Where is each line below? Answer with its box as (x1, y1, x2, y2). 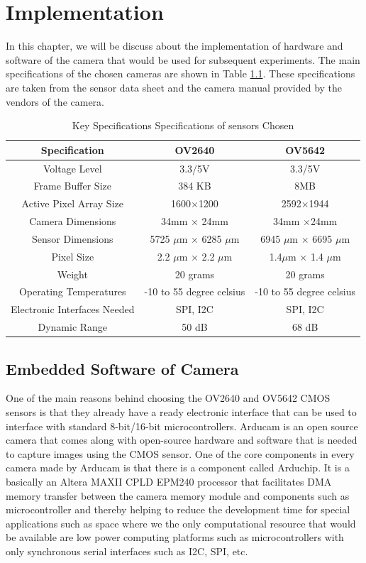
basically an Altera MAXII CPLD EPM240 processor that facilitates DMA (6, 474, 332, 488)
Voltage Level (43, 160, 102, 175)
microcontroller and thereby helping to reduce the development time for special (6, 502, 350, 517)
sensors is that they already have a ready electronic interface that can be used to (6, 405, 357, 420)
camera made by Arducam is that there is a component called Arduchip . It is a (6, 460, 350, 475)
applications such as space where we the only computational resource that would (6, 515, 356, 530)
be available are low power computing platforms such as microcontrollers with (6, 530, 344, 545)
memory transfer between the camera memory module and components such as (6, 488, 350, 503)
